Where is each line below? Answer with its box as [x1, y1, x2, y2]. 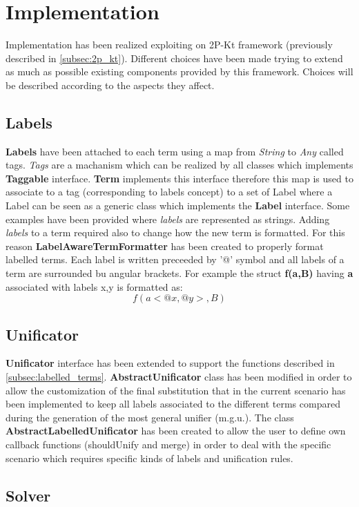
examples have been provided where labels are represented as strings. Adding [6, 211, 330, 226]
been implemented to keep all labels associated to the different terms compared [6, 396, 340, 411]
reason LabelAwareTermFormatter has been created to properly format [6, 238, 324, 253]
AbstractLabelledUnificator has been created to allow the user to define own [6, 423, 346, 438]
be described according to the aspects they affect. [6, 77, 215, 92]
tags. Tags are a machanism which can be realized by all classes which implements [6, 157, 353, 172]
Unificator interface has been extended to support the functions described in [6, 356, 335, 370]
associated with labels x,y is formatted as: [6, 279, 183, 294]
